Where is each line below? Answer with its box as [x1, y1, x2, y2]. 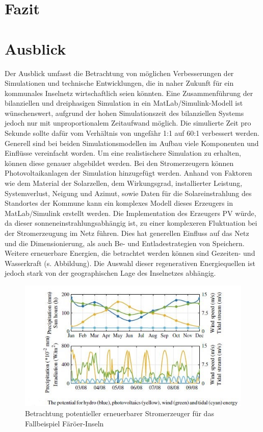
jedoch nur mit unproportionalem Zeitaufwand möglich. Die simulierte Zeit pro [5, 117, 251, 128]
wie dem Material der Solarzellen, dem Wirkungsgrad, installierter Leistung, [5, 178, 243, 188]
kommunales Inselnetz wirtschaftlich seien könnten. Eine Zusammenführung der [5, 87, 253, 98]
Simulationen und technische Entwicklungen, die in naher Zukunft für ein [5, 78, 234, 88]
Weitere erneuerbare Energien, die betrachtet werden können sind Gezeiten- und [5, 248, 255, 258]
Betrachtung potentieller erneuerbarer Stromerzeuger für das [25, 407, 214, 418]
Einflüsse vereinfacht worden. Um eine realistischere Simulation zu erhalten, [5, 148, 241, 158]
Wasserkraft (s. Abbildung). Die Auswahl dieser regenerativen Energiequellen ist [5, 257, 255, 268]
